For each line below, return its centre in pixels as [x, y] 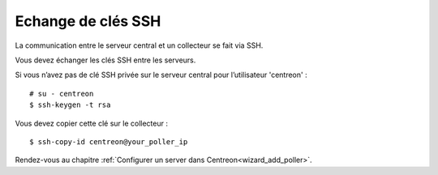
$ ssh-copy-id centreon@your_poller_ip [109, 141]
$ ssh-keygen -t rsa [70, 105]
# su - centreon [62, 94]
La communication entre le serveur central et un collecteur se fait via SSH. [139, 45]
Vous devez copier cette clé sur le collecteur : [91, 123]
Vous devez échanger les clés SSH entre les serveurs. [105, 60]
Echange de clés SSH [88, 21]
